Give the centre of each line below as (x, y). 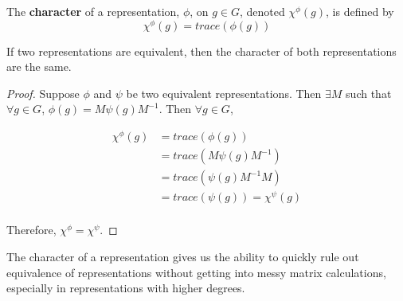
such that (369, 93)
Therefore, (31, 230)
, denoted (262, 11)
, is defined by (360, 11)
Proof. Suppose (43, 93)
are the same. (39, 66)
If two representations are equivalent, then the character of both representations (201, 51)
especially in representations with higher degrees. (126, 288)
